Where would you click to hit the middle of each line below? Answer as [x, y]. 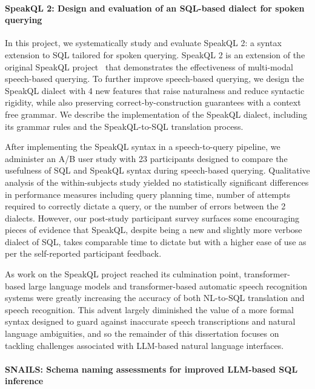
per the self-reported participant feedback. [83, 253]
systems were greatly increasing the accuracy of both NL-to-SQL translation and [155, 298]
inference [24, 381]
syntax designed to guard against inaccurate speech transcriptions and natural [150, 321]
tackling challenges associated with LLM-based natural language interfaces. [144, 345]
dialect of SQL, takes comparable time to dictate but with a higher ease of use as [156, 241]
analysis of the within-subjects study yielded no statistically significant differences [157, 182]
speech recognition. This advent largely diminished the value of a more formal [149, 309]
